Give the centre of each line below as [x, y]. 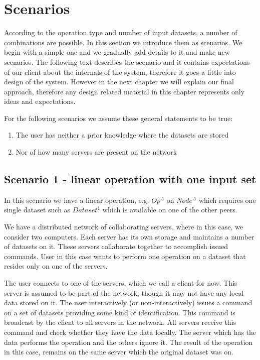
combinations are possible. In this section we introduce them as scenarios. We [123, 42]
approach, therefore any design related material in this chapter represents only [124, 91]
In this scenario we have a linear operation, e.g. [77, 200]
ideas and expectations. [40, 101]
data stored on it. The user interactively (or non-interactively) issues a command [128, 303]
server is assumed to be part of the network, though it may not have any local [124, 292]
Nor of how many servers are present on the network [96, 152]
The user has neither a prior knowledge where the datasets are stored [122, 135]
